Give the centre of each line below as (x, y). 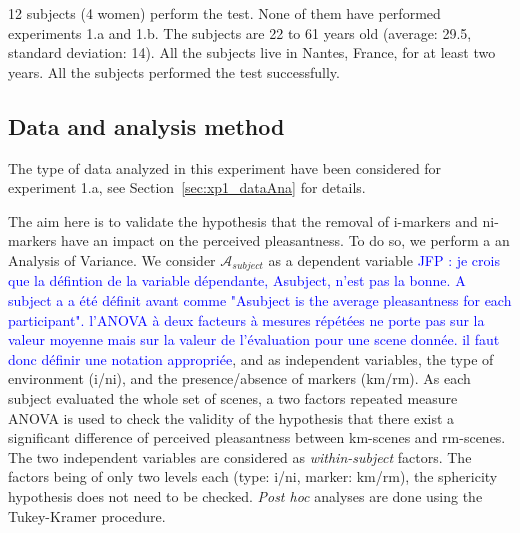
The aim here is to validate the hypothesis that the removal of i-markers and (243, 220)
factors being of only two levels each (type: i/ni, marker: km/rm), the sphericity (253, 476)
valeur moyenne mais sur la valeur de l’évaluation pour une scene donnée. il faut (254, 339)
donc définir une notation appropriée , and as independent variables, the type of (251, 358)
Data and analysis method (146, 125)
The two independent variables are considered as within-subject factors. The (240, 456)
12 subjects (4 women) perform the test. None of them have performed (224, 13)
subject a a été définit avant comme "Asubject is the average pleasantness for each (260, 300)
